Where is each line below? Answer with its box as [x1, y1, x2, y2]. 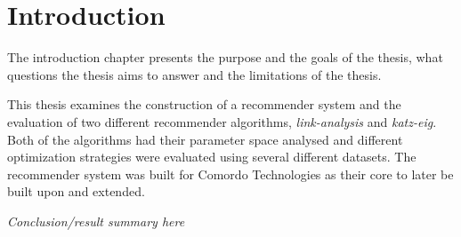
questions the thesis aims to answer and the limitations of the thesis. [7, 65, 382, 83]
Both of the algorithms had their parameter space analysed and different [7, 130, 403, 148]
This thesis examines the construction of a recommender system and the [7, 95, 401, 114]
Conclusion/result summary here [7, 211, 185, 230]
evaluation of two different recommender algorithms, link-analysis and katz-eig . [7, 112, 437, 130]
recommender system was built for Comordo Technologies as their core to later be [7, 164, 454, 183]
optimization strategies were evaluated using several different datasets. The [7, 147, 417, 166]
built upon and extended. [7, 182, 145, 201]
